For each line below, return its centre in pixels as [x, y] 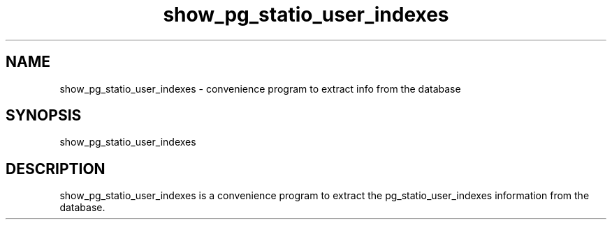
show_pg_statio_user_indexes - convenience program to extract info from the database [260, 88]
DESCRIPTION [56, 169]
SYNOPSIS [44, 116]
